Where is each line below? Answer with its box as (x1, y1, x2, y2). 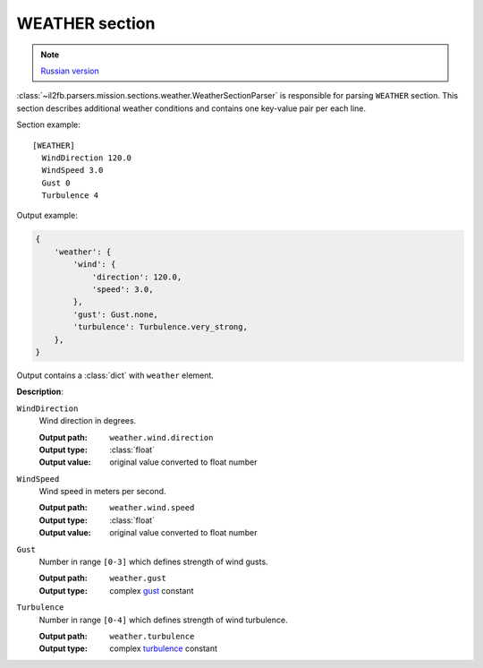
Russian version (40, 65, 100, 76)
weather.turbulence (109, 631, 195, 641)
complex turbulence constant (109, 643, 218, 654)
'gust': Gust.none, (72, 309, 158, 320)
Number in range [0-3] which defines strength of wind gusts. (38, 556, 268, 568)
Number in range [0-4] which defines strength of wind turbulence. (38, 614, 288, 625)
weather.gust (109, 573, 167, 584)
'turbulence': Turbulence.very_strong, (72, 322, 248, 332)
